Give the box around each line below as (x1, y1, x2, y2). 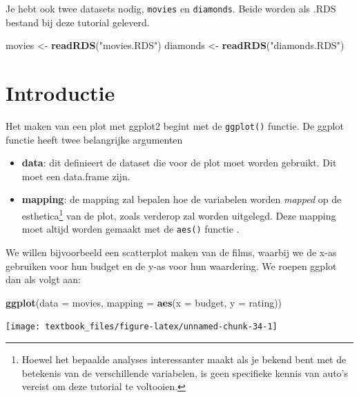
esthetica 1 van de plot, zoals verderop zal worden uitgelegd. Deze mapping (21, 206, 336, 222)
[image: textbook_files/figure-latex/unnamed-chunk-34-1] (6, 322, 278, 332)
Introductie (6, 79, 115, 107)
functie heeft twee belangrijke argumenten (6, 132, 183, 146)
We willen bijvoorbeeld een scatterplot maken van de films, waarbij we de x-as (6, 244, 337, 259)
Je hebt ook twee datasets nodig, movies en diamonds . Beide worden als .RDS (6, 1, 336, 15)
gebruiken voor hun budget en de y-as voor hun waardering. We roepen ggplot (6, 258, 337, 273)
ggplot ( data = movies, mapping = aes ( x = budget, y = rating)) (6, 295, 282, 309)
